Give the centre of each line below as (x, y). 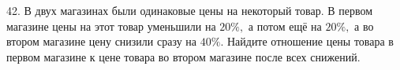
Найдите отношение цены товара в (310, 41)
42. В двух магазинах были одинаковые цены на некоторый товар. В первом (190, 10)
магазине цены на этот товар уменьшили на (111, 26)
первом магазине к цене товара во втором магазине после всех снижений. (183, 56)
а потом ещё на (285, 26)
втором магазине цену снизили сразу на (102, 41)
